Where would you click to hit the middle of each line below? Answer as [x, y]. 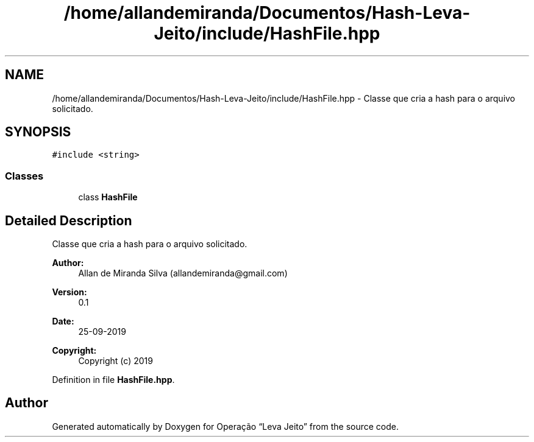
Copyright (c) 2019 [116, 361]
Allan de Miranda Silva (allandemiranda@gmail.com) [183, 273]
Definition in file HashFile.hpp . [113, 380]
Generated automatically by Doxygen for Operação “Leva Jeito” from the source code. [226, 426]
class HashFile [108, 197]
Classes [24, 176]
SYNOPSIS [38, 132]
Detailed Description [69, 220]
